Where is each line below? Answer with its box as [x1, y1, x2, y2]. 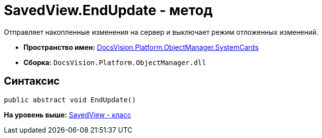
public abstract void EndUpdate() [4, 95, 136, 104]
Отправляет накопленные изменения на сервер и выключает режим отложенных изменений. [4, 27, 319, 36]
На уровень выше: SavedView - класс [4, 110, 131, 119]
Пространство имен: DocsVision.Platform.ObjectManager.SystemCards [23, 43, 259, 51]
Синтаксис [4, 75, 60, 88]
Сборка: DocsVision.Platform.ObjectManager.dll [23, 58, 207, 67]
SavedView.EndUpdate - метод [4, 2, 213, 19]
